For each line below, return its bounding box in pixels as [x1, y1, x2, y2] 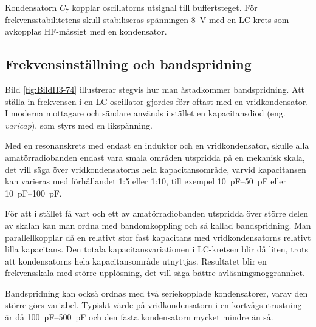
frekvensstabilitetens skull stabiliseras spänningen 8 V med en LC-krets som [5, 13, 289, 25]
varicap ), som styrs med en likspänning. [5, 118, 153, 131]
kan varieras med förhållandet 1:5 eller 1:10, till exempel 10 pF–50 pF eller [5, 175, 287, 187]
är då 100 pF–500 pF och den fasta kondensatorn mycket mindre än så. [5, 311, 273, 323]
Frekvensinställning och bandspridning [5, 55, 252, 73]
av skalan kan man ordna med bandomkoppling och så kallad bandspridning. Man [5, 218, 311, 231]
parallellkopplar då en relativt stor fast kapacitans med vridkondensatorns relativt [5, 231, 311, 243]
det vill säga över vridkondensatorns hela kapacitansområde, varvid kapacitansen [5, 163, 306, 175]
